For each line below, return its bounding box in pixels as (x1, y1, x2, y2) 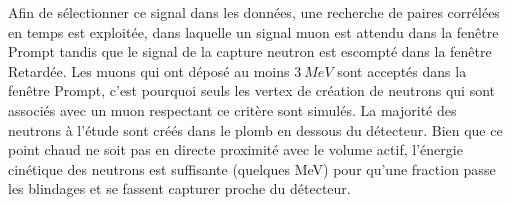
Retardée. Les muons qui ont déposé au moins (8, 60, 290, 81)
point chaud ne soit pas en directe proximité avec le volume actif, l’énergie (8, 139, 463, 160)
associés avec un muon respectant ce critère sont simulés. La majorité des (8, 99, 457, 120)
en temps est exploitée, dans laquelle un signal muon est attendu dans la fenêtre (8, 21, 499, 42)
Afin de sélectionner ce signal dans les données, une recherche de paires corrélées (8, 2, 500, 22)
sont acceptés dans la (337, 60, 467, 81)
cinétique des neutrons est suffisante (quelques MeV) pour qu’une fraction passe (8, 158, 496, 179)
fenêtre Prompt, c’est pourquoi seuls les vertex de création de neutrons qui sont (8, 80, 495, 101)
